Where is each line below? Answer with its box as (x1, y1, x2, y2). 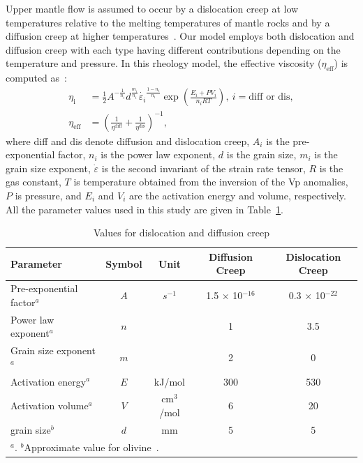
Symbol (105, 256, 142, 271)
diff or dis (249, 92, 290, 103)
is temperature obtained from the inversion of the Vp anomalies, (73, 174, 348, 189)
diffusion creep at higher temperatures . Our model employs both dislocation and (6, 29, 355, 43)
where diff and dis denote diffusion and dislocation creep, (6, 133, 250, 148)
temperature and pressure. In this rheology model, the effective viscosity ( (6, 56, 322, 70)
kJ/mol (154, 374, 185, 388)
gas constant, (6, 174, 61, 189)
